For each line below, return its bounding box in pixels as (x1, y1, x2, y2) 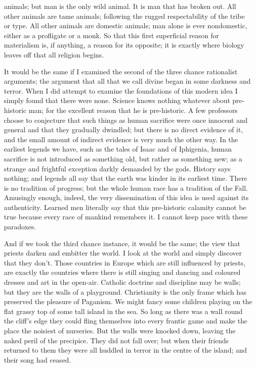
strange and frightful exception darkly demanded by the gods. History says (4, 163, 231, 173)
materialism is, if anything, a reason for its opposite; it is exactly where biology (4, 40, 244, 50)
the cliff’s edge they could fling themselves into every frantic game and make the (4, 315, 248, 326)
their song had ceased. (4, 354, 71, 365)
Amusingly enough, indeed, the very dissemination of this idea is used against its (4, 192, 249, 203)
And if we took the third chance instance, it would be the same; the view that (4, 238, 241, 248)
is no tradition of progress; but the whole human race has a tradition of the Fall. (4, 182, 248, 193)
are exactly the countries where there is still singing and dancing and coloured (4, 267, 241, 277)
